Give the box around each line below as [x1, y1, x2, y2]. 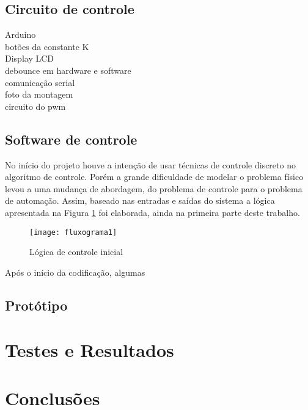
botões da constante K [5, 40, 89, 52]
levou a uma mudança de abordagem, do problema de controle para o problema [5, 182, 302, 195]
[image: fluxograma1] [29, 228, 117, 237]
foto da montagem [5, 88, 73, 101]
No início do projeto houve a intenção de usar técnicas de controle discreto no [5, 158, 296, 171]
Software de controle [5, 129, 137, 148]
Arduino [5, 28, 36, 41]
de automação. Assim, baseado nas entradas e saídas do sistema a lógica [5, 194, 275, 207]
